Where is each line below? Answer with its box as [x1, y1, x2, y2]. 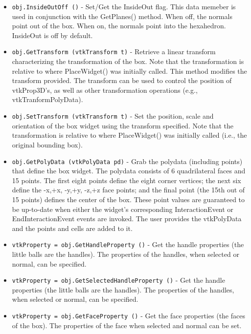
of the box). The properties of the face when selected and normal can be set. [12, 320, 242, 330]
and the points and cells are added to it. [12, 223, 133, 233]
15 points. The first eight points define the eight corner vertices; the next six [12, 175, 241, 185]
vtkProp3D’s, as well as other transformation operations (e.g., [12, 84, 198, 95]
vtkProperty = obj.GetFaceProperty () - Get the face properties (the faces [12, 311, 245, 320]
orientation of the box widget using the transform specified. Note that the [12, 120, 234, 130]
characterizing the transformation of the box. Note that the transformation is [12, 56, 244, 66]
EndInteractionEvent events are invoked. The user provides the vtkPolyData [12, 213, 242, 224]
